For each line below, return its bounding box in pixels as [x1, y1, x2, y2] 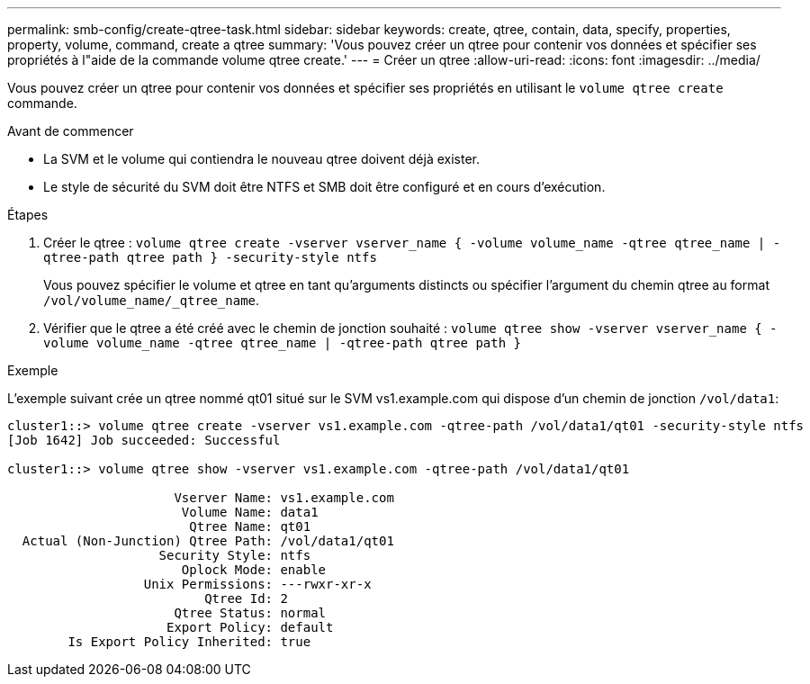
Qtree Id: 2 [204, 591, 288, 606]
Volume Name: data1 [181, 505, 319, 519]
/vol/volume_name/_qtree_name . [43, 292, 260, 308]
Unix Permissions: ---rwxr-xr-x [143, 577, 372, 591]
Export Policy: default [166, 620, 334, 634]
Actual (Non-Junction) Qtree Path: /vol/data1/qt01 [22, 534, 394, 548]
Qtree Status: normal [174, 606, 327, 620]
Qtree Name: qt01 [189, 519, 311, 534]
